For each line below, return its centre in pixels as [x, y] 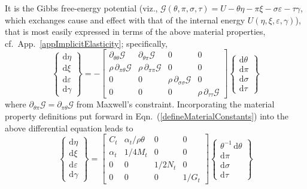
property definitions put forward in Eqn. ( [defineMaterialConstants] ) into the [147, 115]
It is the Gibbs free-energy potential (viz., [81, 8]
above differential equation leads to [69, 127]
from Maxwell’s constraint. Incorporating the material [175, 104]
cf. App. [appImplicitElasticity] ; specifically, [86, 43]
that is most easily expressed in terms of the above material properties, [135, 31]
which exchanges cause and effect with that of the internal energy [125, 19]
